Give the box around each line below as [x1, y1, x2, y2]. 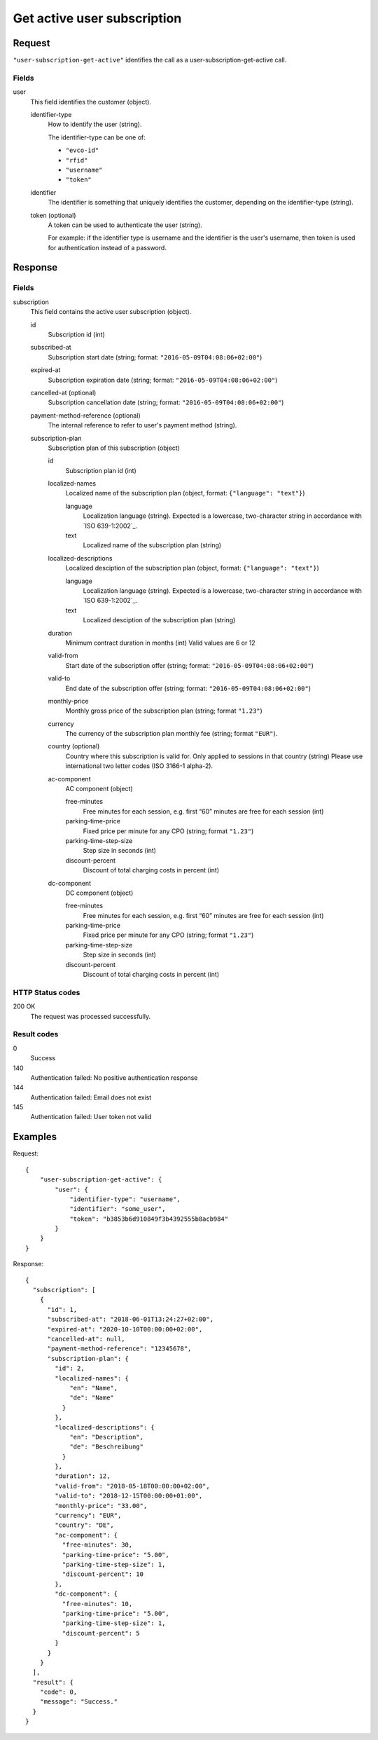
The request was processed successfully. [30, 1012, 150, 1020]
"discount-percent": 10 [62, 1570, 143, 1578]
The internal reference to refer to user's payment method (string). [48, 421, 237, 430]
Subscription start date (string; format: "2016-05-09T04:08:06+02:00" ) [48, 352, 262, 361]
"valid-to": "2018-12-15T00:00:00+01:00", [55, 1492, 203, 1500]
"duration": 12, [55, 1472, 111, 1480]
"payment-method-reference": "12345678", [47, 1345, 192, 1352]
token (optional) [30, 211, 76, 219]
